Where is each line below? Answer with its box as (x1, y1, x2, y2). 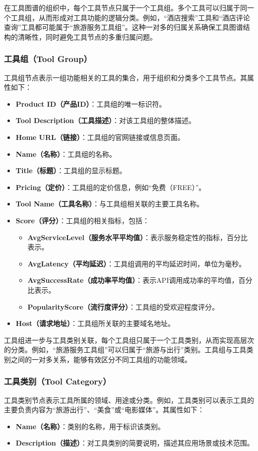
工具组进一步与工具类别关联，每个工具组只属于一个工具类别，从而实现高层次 (4, 334, 254, 345)
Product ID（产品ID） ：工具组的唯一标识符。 (15, 98, 166, 109)
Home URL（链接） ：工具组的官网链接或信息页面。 (15, 131, 185, 142)
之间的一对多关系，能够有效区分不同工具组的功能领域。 (10, 354, 192, 364)
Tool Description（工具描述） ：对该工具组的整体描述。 (15, 115, 196, 126)
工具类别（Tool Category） (4, 375, 111, 387)
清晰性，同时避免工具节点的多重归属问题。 (17, 31, 157, 42)
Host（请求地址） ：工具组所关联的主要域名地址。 (15, 318, 175, 328)
